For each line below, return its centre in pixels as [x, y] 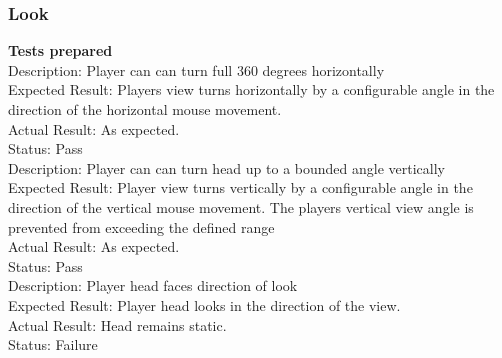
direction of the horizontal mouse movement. [145, 109]
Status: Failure [53, 344]
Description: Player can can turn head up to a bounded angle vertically [226, 167]
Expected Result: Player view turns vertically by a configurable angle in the [240, 187]
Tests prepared [60, 50]
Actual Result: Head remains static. [117, 324]
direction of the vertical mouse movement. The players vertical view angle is [241, 206]
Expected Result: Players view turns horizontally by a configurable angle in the [251, 89]
